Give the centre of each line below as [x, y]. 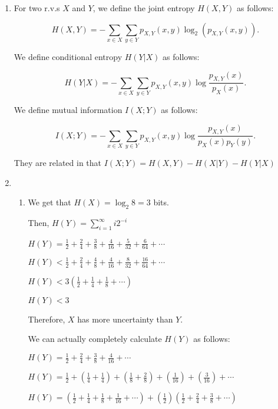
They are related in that [58, 163]
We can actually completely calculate [95, 339]
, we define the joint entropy [144, 8]
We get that [49, 202]
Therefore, [47, 319]
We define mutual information [68, 110]
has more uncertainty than [125, 319]
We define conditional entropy [68, 56]
